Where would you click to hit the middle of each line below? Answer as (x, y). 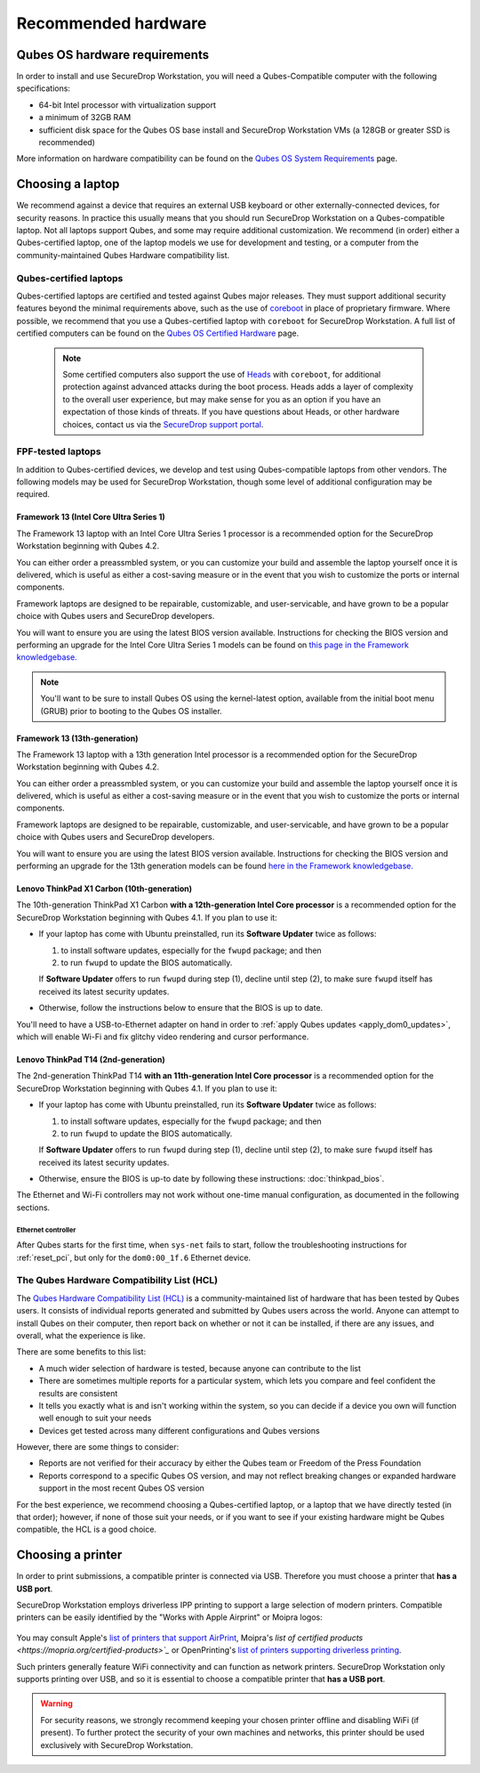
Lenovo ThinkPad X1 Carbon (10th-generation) (104, 889)
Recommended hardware (112, 23)
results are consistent (78, 1393)
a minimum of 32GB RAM (85, 118)
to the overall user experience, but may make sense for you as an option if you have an (222, 399)
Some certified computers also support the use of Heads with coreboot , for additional (222, 374)
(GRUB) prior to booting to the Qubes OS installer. (131, 711)
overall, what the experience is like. (81, 1335)
